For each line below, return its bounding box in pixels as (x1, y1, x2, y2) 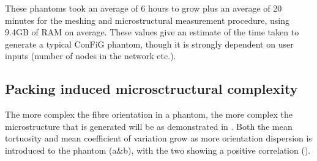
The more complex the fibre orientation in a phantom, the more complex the (5, 108, 293, 121)
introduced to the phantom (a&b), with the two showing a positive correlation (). (5, 143, 311, 156)
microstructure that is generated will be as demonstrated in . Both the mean (5, 120, 293, 132)
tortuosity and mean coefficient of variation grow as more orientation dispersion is (5, 132, 312, 145)
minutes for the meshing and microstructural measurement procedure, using (5, 13, 289, 26)
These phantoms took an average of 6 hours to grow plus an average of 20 (5, 2, 282, 14)
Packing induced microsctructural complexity (5, 79, 298, 98)
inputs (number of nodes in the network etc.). (5, 49, 176, 62)
